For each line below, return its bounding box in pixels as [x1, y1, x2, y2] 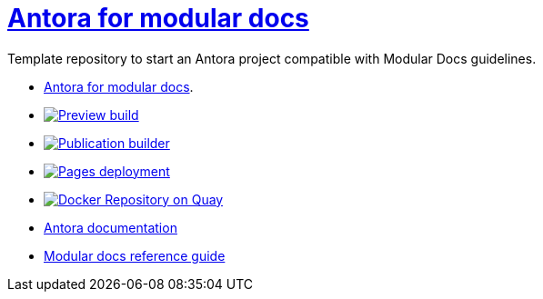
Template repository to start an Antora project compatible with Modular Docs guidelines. [7, 50, 537, 66]
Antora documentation [44, 219, 177, 235]
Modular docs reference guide [44, 247, 226, 264]
